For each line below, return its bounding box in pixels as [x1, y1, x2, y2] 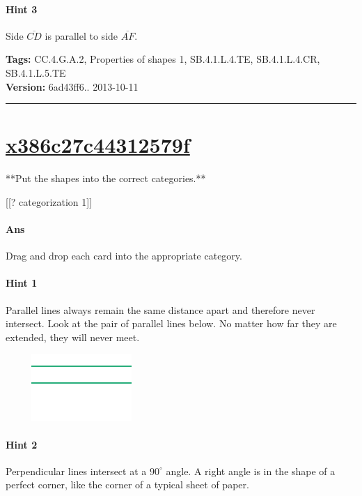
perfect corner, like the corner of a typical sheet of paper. [6, 477, 249, 492]
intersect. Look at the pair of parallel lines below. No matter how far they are [6, 316, 337, 331]
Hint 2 [6, 437, 38, 451]
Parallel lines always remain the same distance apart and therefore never [6, 302, 315, 317]
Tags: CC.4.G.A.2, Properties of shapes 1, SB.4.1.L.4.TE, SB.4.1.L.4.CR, [6, 52, 320, 66]
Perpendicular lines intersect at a [6, 463, 147, 478]
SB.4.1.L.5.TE [6, 65, 66, 80]
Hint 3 [6, 1, 38, 16]
